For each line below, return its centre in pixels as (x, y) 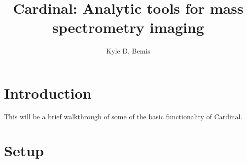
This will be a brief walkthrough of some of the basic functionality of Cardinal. (123, 116)
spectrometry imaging (128, 27)
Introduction (48, 93)
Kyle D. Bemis (128, 51)
